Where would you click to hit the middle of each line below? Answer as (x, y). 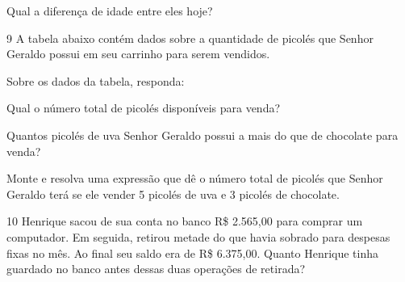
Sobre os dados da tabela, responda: (96, 80)
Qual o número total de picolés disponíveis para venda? (144, 108)
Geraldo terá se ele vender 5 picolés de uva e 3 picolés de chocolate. (173, 194)
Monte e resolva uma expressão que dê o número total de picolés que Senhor (195, 178)
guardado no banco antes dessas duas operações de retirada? (156, 269)
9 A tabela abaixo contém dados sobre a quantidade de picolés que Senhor (190, 38)
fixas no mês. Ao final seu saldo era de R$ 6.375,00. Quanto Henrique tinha (193, 253)
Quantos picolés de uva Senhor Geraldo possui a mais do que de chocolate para (202, 135)
